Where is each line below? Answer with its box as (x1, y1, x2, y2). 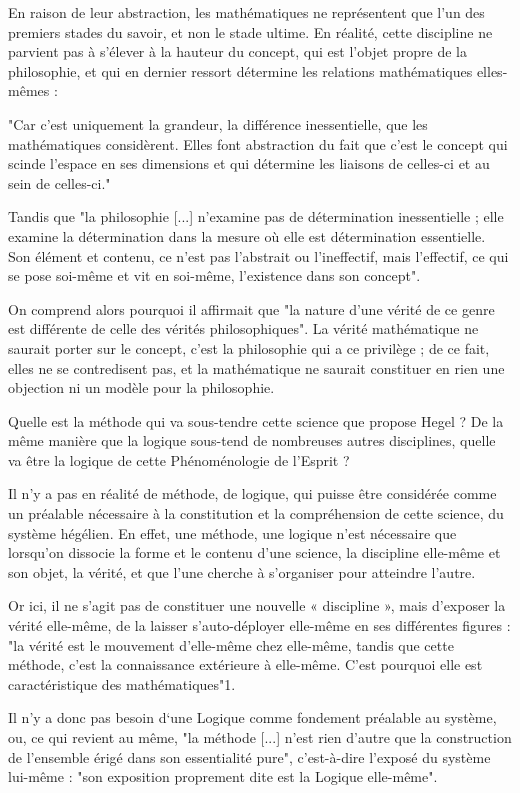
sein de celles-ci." (8, 172, 111, 193)
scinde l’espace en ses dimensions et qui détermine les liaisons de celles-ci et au (8, 153, 490, 174)
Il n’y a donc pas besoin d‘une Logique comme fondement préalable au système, (8, 707, 497, 728)
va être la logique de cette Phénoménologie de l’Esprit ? (8, 449, 350, 470)
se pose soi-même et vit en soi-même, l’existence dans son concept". (8, 265, 421, 286)
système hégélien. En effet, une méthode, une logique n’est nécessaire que (8, 522, 457, 543)
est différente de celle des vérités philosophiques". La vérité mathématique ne (8, 318, 479, 339)
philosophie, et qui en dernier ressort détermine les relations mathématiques (8, 60, 473, 81)
